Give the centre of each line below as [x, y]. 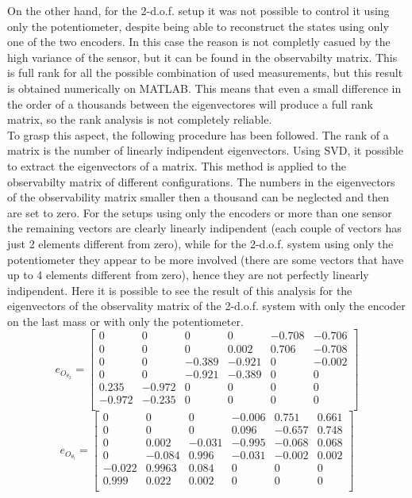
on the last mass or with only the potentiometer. [125, 321]
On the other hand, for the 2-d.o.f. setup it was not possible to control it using [198, 10]
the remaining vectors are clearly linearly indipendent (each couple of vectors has [204, 228]
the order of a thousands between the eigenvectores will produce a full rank [190, 103]
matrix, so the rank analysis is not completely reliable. [140, 119]
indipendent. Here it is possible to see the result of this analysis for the [180, 290]
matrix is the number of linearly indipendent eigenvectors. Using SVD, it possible [205, 150]
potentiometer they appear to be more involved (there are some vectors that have [206, 259]
